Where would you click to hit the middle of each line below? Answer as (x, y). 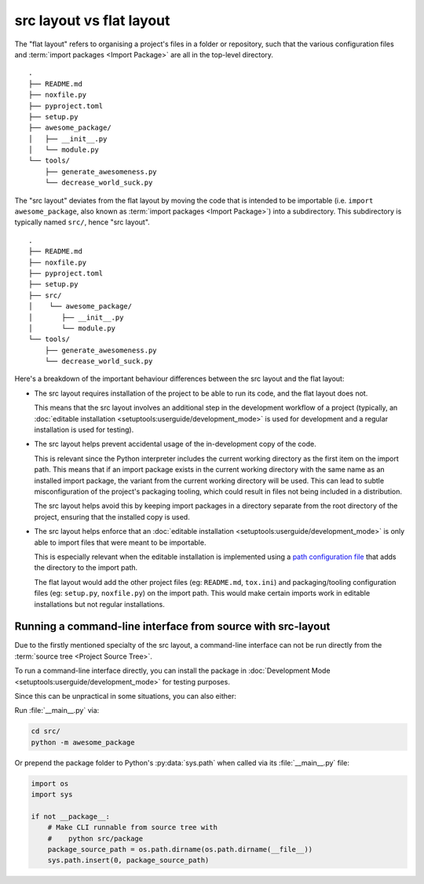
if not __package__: (70, 816)
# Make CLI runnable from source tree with (132, 827)
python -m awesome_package (83, 742)
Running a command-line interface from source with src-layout (172, 627)
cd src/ (46, 731)
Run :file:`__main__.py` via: (57, 710)
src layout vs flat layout (92, 20)
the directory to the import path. (86, 568)
